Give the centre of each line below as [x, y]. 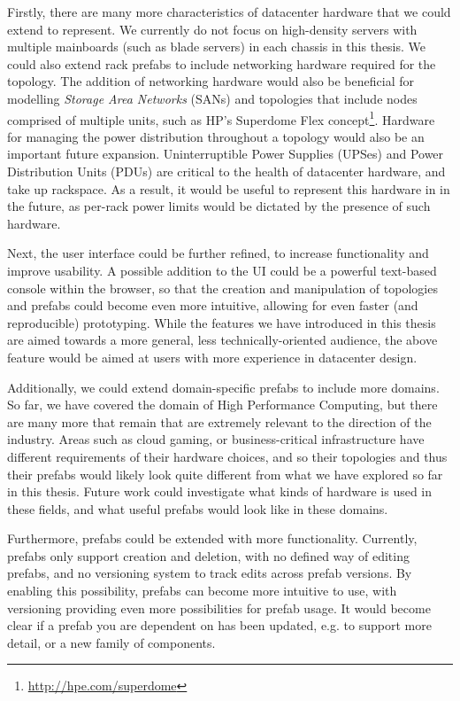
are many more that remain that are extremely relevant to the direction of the [219, 421]
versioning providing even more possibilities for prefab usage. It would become [219, 608]
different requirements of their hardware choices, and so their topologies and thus [227, 456]
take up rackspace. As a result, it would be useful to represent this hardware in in [229, 188]
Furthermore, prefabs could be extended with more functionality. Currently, [212, 538]
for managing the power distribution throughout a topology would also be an [216, 136]
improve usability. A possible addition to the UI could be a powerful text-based [222, 270]
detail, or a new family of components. [111, 642]
